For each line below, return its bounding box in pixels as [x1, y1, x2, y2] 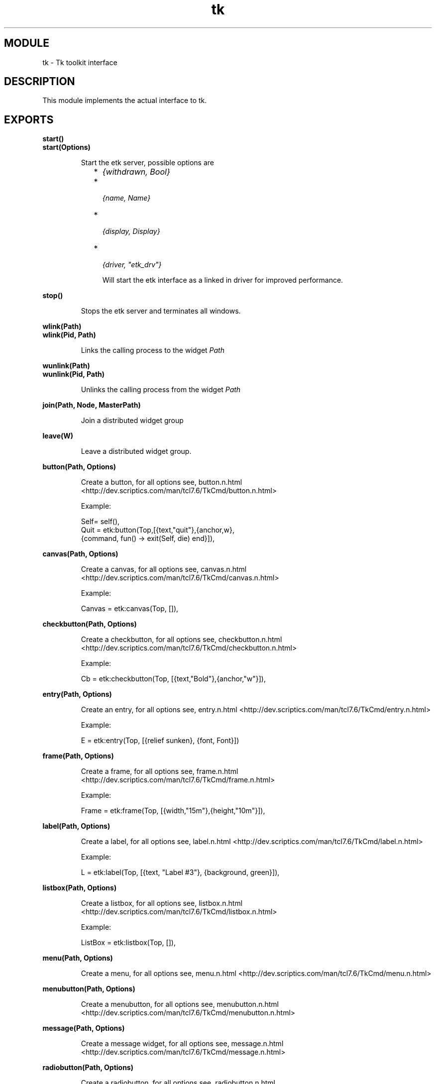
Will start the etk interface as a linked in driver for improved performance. [102, 276, 343, 285]
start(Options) [42, 143, 91, 152]
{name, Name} [102, 194, 151, 203]
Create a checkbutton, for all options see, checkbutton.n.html [81, 635, 282, 644]
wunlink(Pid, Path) [42, 370, 105, 379]
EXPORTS [4, 113, 54, 126]
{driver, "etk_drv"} [102, 260, 162, 269]
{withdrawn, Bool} [102, 167, 170, 177]
